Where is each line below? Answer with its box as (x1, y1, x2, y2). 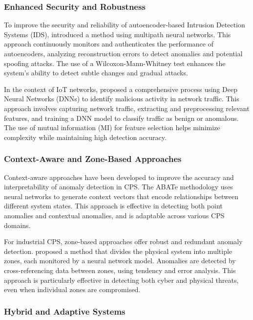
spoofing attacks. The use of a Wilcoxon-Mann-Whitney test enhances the (4, 58, 226, 68)
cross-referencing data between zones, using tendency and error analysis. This (4, 265, 236, 275)
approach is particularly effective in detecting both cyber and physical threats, (4, 274, 239, 285)
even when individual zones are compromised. (4, 284, 141, 295)
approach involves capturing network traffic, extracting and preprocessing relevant (4, 103, 250, 113)
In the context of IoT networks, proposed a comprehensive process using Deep (4, 84, 237, 94)
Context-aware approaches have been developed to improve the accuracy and (4, 172, 234, 182)
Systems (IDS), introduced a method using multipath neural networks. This (4, 29, 231, 39)
